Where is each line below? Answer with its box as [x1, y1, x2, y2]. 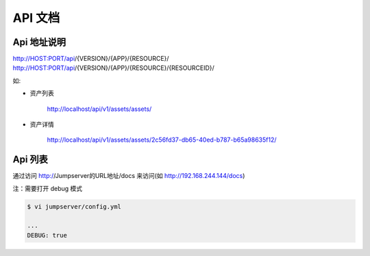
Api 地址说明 [12, 36, 66, 48]
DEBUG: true [27, 231, 68, 239]
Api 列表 [12, 154, 48, 166]
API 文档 [12, 10, 60, 25]
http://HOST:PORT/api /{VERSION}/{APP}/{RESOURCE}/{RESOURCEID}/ [12, 64, 215, 72]
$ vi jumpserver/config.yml [27, 203, 121, 210]
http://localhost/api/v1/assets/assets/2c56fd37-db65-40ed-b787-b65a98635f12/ [47, 136, 277, 144]
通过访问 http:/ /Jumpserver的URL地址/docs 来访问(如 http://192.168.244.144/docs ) [12, 172, 245, 180]
